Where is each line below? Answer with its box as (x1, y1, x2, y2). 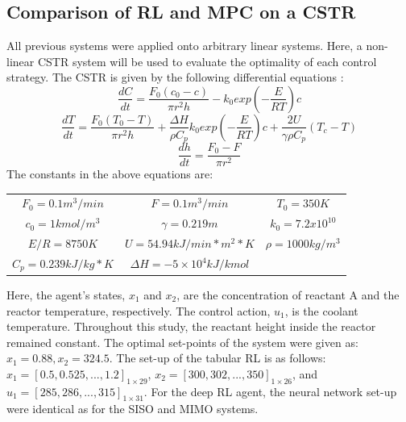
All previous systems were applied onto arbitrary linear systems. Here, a (6, 37, 362, 54)
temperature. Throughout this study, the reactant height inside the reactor (6, 318, 376, 335)
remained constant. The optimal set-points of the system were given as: (6, 333, 358, 350)
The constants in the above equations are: (6, 165, 213, 182)
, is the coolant (284, 302, 358, 319)
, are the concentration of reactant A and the (176, 286, 400, 303)
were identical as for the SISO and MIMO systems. (6, 400, 259, 417)
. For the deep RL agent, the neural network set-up (143, 382, 397, 399)
